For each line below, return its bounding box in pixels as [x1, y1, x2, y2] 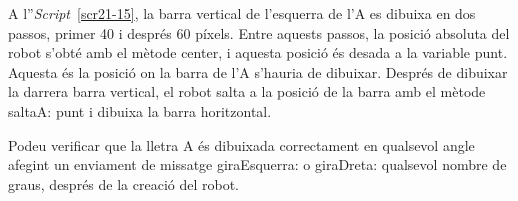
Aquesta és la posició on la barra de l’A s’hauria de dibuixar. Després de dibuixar [8, 61, 508, 82]
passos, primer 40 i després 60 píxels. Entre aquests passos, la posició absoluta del [8, 22, 510, 43]
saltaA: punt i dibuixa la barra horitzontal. [8, 100, 272, 121]
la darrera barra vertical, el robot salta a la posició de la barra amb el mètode [8, 81, 486, 102]
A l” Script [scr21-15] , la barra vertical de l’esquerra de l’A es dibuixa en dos [8, 3, 476, 23]
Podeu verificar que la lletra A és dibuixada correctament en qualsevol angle [8, 134, 475, 155]
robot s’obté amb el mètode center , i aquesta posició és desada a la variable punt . [8, 42, 508, 63]
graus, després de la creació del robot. [8, 173, 239, 194]
